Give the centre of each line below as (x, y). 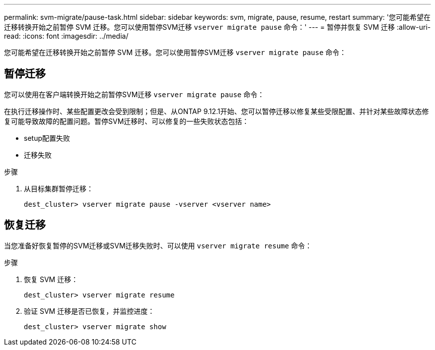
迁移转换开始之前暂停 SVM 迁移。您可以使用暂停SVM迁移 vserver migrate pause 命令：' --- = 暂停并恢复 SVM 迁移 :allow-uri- (217, 27)
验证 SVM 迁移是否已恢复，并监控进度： (89, 311)
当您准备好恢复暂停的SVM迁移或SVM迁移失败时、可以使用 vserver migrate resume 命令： (158, 245)
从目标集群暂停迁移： (59, 188)
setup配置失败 (47, 138)
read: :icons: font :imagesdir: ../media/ (66, 36)
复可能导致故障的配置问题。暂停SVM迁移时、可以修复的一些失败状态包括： (127, 121)
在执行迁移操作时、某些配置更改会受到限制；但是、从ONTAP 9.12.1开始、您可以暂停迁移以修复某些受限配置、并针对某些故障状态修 (217, 111)
